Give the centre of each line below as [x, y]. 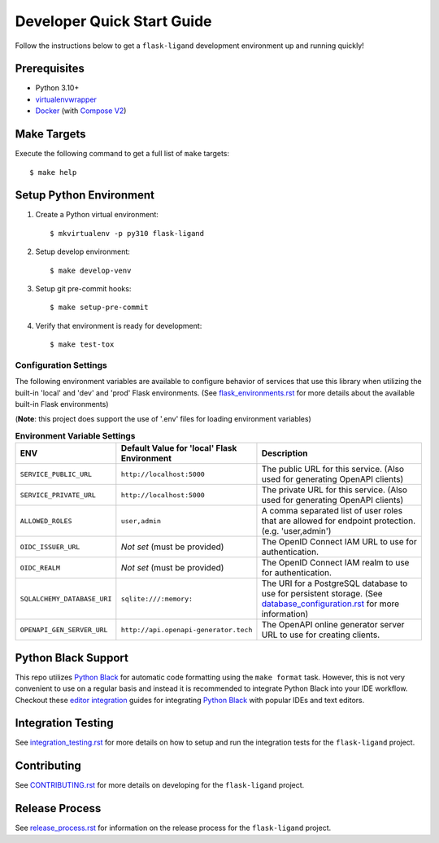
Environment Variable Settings [75, 436]
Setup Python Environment [85, 195]
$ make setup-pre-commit [99, 308]
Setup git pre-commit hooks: [83, 288]
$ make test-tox [82, 345]
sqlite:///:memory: [157, 598]
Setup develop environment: [83, 251]
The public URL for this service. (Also [333, 470]
